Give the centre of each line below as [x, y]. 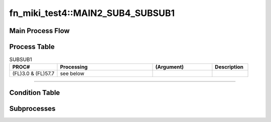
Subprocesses [32, 108]
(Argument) [170, 67]
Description [229, 67]
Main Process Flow [39, 31]
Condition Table [35, 92]
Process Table [32, 47]
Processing [74, 67]
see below [72, 73]
